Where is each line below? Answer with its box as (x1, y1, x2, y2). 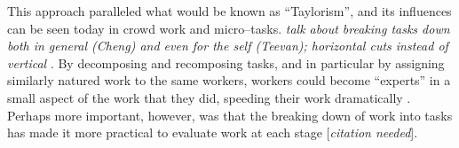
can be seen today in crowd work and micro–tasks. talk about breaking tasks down (7, 19, 450, 37)
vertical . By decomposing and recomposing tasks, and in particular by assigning (7, 53, 445, 72)
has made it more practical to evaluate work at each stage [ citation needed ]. (7, 123, 418, 142)
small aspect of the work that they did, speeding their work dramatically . (7, 88, 411, 106)
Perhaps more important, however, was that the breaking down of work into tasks (7, 105, 453, 124)
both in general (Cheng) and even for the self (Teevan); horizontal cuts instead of (7, 36, 448, 55)
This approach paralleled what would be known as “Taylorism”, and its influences (7, 2, 452, 19)
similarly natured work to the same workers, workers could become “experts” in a (7, 71, 451, 90)
